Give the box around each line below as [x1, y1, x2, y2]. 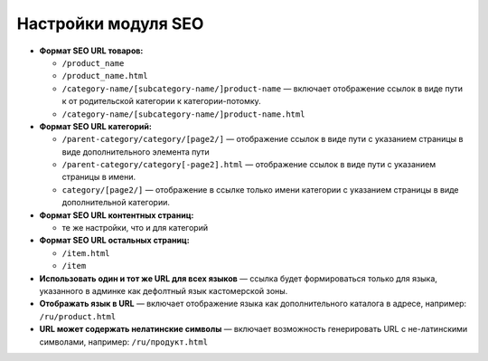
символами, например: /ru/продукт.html [39, 336, 208, 347]
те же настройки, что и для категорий [61, 223, 208, 233]
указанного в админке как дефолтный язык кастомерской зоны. [39, 285, 288, 296]
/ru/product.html [39, 311, 117, 321]
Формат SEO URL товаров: [39, 45, 144, 56]
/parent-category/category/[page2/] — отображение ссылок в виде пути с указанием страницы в [61, 134, 464, 145]
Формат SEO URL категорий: [39, 120, 153, 131]
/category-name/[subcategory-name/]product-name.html [61, 109, 305, 119]
